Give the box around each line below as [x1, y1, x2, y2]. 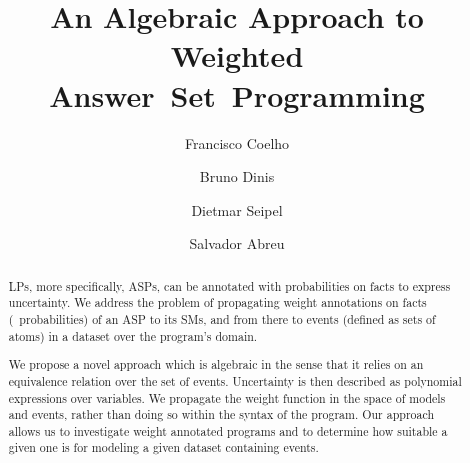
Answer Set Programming [49, 74, 425, 115]
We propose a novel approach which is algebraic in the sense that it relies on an [8, 356, 424, 373]
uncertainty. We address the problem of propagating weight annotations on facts [8, 294, 427, 311]
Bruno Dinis [199, 166, 275, 187]
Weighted [170, 35, 304, 76]
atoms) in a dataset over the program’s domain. [8, 327, 258, 344]
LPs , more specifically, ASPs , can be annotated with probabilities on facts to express [8, 277, 451, 294]
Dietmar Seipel [191, 199, 283, 220]
